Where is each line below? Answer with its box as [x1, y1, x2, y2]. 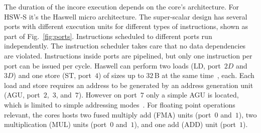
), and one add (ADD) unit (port [134, 119, 236, 129]
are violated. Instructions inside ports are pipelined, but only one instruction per [4, 50, 252, 60]
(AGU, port [4, 89, 40, 100]
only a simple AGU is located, [146, 89, 239, 100]
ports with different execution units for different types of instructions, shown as [4, 21, 248, 31]
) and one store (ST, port [13, 70, 91, 80]
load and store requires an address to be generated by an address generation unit [4, 79, 253, 90]
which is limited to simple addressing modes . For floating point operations [4, 99, 235, 109]
